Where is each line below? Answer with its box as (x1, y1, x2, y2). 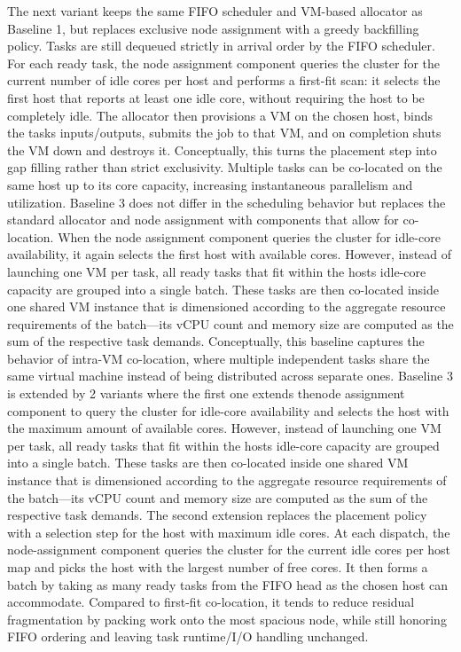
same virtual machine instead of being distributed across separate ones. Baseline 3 (7, 366, 453, 385)
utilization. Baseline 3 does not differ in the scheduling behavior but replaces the (7, 192, 446, 211)
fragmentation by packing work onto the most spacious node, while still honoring (7, 609, 447, 628)
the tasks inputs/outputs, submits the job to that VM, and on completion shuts (7, 123, 441, 142)
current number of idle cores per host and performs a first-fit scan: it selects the (7, 71, 441, 90)
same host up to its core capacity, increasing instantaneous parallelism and (7, 175, 413, 193)
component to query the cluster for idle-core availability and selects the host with (7, 401, 449, 420)
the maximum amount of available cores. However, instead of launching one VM (7, 419, 441, 437)
